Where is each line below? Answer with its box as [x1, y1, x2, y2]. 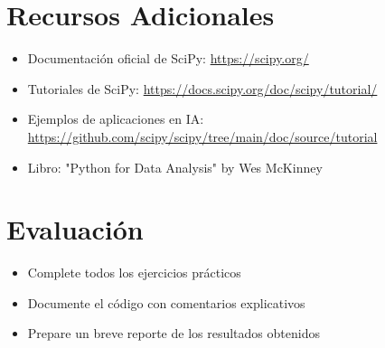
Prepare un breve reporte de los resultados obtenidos [27, 324, 320, 343]
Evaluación [6, 211, 144, 248]
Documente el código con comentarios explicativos [27, 293, 305, 312]
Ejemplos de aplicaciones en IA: [27, 109, 204, 128]
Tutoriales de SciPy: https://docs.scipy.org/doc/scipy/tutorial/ [27, 79, 378, 98]
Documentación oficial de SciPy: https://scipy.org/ [27, 49, 309, 68]
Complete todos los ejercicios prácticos [27, 263, 241, 282]
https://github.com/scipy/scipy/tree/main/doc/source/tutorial [27, 127, 378, 146]
